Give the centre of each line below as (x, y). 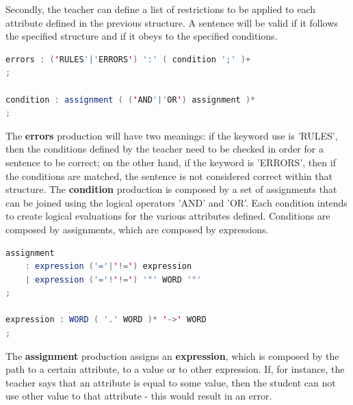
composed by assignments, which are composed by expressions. (137, 229)
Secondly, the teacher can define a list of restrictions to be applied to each (160, 9)
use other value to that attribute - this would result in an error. (139, 396)
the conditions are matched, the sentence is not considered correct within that (169, 175)
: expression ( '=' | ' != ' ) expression (108, 266)
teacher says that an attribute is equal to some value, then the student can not (171, 382)
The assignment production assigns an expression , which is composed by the (172, 355)
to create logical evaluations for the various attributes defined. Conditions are (168, 216)
